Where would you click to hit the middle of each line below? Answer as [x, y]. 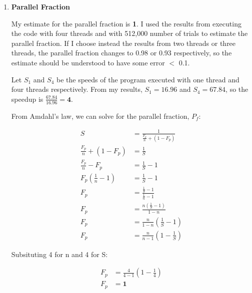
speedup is [27, 99]
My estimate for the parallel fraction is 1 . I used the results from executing [126, 23]
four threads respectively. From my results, [77, 89]
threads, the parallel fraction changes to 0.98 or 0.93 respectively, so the [121, 53]
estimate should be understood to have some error [88, 62]
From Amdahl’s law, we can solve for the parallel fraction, [100, 116]
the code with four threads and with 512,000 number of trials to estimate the [129, 33]
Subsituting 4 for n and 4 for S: [59, 254]
